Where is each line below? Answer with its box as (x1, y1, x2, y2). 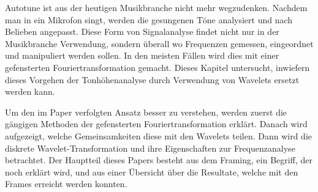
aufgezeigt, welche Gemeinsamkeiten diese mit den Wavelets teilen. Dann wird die (5, 129, 312, 142)
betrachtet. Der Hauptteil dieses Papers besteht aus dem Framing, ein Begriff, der (5, 153, 312, 166)
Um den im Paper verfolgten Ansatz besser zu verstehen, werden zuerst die (5, 105, 287, 118)
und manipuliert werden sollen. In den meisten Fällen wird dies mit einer (5, 49, 279, 62)
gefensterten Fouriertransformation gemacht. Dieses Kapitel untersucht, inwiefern (5, 61, 310, 73)
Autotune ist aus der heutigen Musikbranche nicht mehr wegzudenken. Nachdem (5, 1, 308, 13)
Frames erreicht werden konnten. (5, 177, 127, 190)
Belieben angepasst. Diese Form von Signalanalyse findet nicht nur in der (5, 25, 279, 38)
